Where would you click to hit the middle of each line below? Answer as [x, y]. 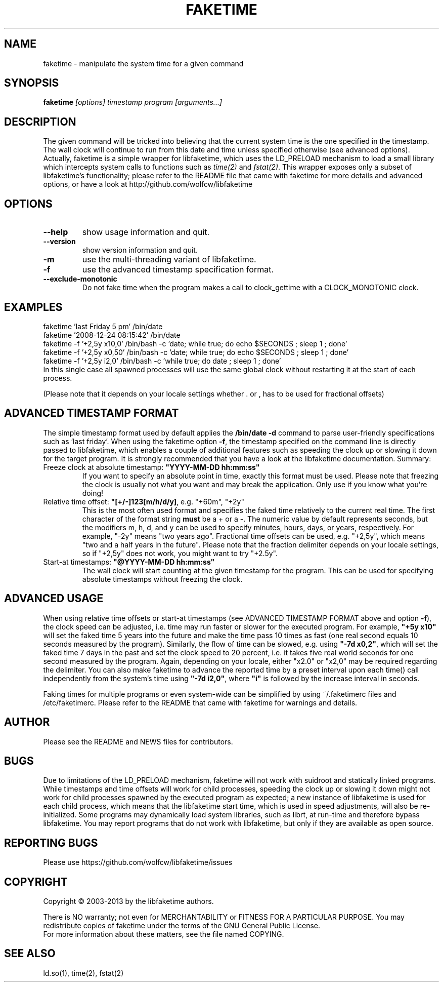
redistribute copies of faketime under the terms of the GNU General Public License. [182, 926]
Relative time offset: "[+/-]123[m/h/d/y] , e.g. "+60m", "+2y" [144, 501]
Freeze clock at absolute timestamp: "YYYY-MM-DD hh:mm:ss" [151, 467]
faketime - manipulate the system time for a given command [143, 63]
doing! [93, 493]
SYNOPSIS [32, 83]
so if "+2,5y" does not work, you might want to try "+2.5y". [180, 553]
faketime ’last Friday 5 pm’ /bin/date [103, 326]
